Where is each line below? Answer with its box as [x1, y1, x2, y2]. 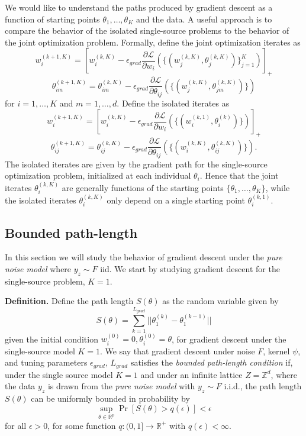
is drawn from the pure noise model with [47, 380, 195, 392]
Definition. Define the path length [5, 295, 134, 307]
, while [265, 181, 290, 193]
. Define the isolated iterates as [117, 96, 230, 109]
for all [5, 419, 27, 431]
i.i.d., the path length [224, 380, 302, 392]
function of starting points [5, 12, 100, 25]
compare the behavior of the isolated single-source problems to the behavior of [5, 24, 289, 37]
